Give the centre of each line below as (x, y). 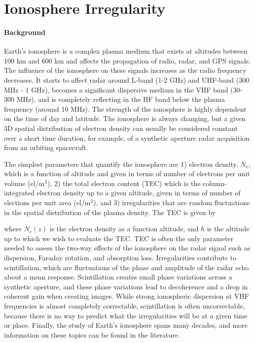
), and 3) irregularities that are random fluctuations (172, 203)
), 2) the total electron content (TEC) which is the (124, 183)
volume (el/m (24, 183)
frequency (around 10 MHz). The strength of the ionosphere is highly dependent (125, 109)
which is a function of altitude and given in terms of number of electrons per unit (127, 173)
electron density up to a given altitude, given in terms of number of (139, 193)
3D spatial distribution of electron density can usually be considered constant (121, 128)
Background (25, 32)
